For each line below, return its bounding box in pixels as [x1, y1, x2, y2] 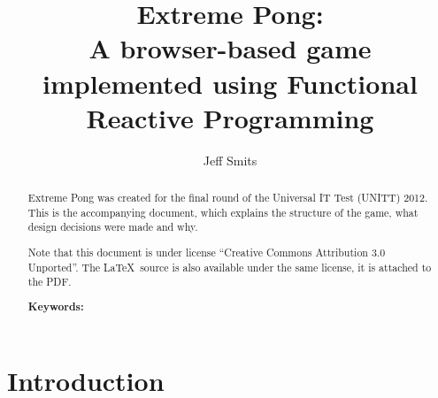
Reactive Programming [86, 99, 374, 135]
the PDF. [27, 274, 72, 289]
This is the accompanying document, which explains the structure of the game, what [27, 204, 419, 219]
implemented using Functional [42, 65, 418, 101]
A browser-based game [88, 30, 372, 66]
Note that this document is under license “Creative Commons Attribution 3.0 [27, 244, 386, 259]
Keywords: [27, 298, 84, 314]
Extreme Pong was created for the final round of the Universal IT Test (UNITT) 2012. [27, 190, 428, 205]
